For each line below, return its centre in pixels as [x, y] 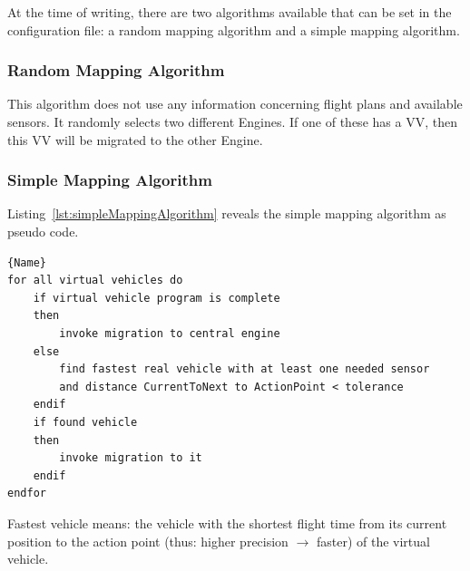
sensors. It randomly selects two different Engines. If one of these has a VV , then [232, 121]
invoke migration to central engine [170, 333]
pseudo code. [43, 231]
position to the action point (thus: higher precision [148, 541]
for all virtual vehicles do [95, 281]
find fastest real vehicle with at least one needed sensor [245, 369]
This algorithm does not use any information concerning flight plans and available [235, 104]
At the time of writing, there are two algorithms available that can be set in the [230, 12]
